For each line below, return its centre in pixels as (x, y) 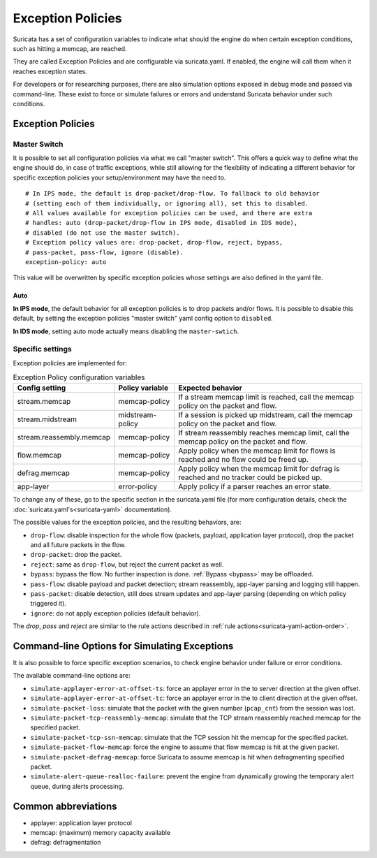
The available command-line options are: (72, 676)
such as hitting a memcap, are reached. (70, 48)
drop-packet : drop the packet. (76, 555)
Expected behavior (210, 388)
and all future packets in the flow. (78, 544)
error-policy (138, 487)
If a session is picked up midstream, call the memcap (265, 415)
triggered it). (48, 604)
